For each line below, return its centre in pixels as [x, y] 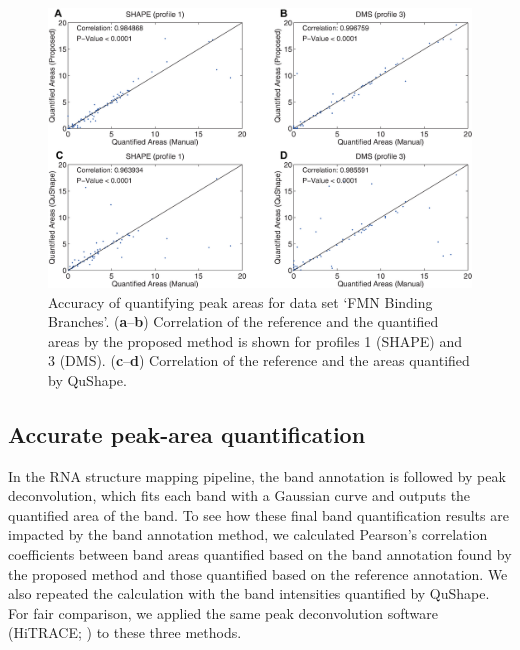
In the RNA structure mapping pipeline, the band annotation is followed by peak [257, 475]
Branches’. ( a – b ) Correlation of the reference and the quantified [243, 321]
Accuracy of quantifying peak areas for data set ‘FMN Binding [240, 301]
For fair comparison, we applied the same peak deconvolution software [223, 612]
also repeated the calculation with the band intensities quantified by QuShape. [249, 593]
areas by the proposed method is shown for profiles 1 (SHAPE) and [255, 340]
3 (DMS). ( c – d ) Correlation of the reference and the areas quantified [259, 360]
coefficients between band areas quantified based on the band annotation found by [260, 554]
